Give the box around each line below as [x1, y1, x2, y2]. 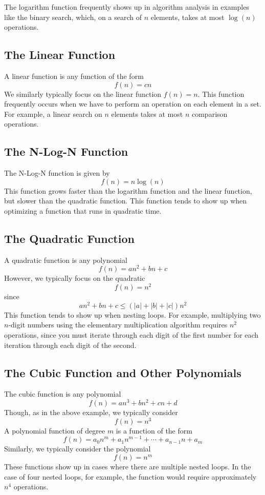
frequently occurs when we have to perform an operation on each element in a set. [4, 98, 261, 109]
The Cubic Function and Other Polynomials [4, 364, 241, 380]
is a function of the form [116, 425, 192, 436]
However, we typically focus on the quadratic [4, 273, 145, 283]
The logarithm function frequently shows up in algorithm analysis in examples [4, 2, 249, 12]
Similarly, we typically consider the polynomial [4, 443, 151, 454]
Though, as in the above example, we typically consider [4, 407, 178, 417]
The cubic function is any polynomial [4, 388, 121, 399]
